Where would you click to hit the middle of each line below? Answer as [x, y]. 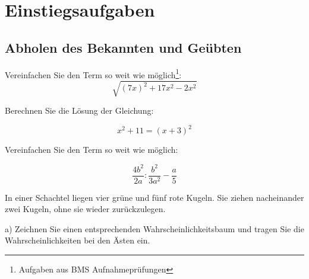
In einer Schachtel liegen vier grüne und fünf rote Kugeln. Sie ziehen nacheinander [154, 197]
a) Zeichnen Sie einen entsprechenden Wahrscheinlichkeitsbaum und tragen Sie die [154, 228]
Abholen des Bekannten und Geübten [123, 47]
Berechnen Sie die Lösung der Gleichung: [79, 110]
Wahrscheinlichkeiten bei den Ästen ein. [78, 240]
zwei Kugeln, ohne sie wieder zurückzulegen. [85, 209]
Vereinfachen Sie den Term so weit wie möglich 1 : [93, 73]
